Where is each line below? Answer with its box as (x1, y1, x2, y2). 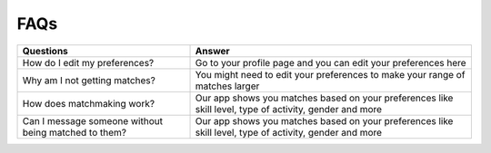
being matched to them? (22, 126, 127, 139)
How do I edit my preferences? (22, 56, 155, 69)
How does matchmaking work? (22, 97, 155, 110)
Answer (195, 44, 231, 57)
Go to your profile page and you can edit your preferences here (195, 56, 467, 69)
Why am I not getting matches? (22, 73, 156, 86)
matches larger (195, 80, 260, 92)
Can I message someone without (22, 114, 164, 127)
